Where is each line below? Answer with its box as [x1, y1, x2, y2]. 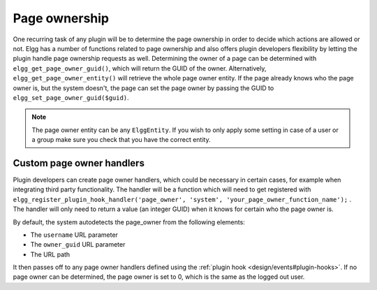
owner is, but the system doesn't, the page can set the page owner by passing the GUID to [13, 84, 274, 92]
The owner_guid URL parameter [30, 240, 126, 249]
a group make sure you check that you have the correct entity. [31, 136, 211, 144]
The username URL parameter [30, 231, 119, 239]
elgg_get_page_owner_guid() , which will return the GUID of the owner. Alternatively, [13, 64, 267, 73]
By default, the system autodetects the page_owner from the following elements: [13, 217, 246, 226]
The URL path [30, 250, 71, 259]
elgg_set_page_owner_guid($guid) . [13, 93, 129, 101]
